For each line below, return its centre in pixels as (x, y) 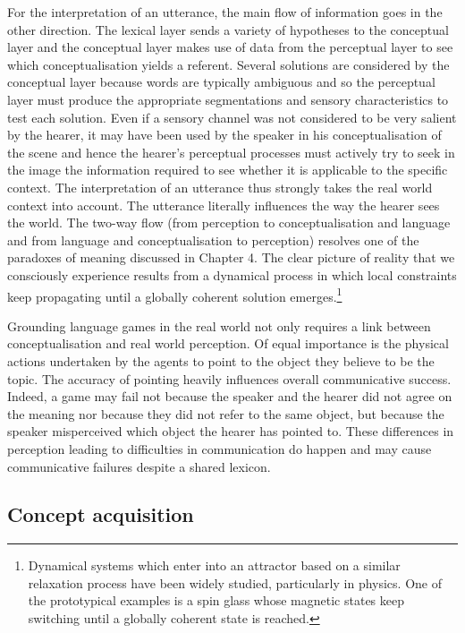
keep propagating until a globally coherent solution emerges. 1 (175, 295)
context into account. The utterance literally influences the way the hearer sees (224, 205)
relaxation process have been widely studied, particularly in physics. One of (235, 582)
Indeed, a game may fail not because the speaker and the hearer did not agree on (230, 396)
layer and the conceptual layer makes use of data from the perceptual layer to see (230, 47)
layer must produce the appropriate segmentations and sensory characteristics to (228, 99)
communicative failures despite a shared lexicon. (139, 466)
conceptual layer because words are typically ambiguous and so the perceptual (221, 82)
